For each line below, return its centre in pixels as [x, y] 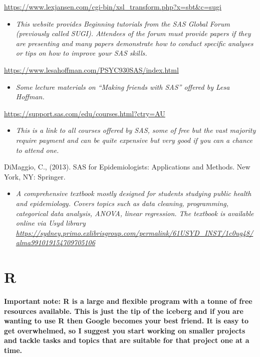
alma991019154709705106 [55, 242]
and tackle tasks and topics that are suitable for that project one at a [127, 340]
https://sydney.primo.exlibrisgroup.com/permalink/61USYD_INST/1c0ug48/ [135, 232]
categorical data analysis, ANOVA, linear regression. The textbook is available [135, 213]
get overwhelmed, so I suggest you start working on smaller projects [125, 330]
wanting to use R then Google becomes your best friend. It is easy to [126, 321]
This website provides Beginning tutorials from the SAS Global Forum [123, 23]
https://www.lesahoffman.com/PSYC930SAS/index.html [91, 69]
